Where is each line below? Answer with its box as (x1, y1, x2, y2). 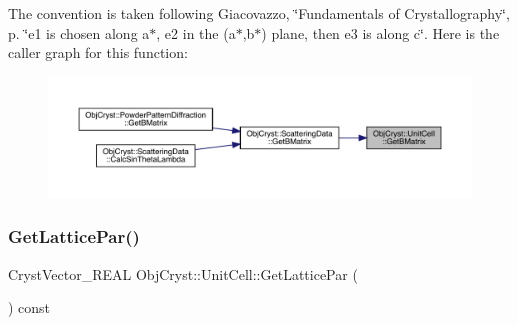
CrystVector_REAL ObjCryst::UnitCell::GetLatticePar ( (8, 263, 358, 284)
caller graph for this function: (8, 42, 188, 63)
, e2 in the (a (156, 22, 236, 43)
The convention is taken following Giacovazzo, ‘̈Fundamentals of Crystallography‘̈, (8, 3, 510, 23)
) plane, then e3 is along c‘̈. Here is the (261, 22, 500, 43)
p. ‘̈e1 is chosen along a (8, 22, 150, 43)
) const (8, 297, 51, 318)
